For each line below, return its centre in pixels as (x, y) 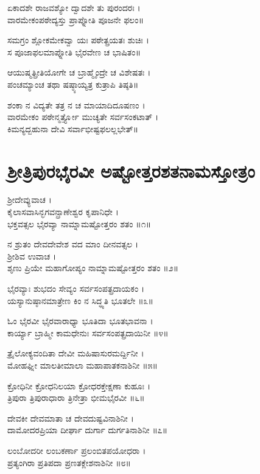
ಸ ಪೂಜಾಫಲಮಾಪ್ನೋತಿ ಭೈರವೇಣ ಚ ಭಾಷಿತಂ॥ (74, 51)
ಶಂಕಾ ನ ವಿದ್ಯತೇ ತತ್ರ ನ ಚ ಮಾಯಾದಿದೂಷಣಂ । (76, 104)
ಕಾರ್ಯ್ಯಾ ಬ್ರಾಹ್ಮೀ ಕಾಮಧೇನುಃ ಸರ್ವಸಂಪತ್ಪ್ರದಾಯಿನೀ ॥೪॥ (88, 332)
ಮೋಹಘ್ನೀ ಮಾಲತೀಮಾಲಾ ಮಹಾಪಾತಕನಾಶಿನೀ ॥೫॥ (83, 365)
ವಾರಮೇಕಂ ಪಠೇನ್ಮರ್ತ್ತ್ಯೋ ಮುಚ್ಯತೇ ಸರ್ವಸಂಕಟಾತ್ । (83, 117)
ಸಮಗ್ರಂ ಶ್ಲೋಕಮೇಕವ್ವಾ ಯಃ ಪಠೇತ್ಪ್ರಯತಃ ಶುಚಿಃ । (78, 40)
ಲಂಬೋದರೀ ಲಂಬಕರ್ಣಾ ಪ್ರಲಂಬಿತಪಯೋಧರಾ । (77, 450)
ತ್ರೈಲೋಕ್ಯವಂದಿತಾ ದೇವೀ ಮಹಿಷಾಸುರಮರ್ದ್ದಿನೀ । (76, 353)
